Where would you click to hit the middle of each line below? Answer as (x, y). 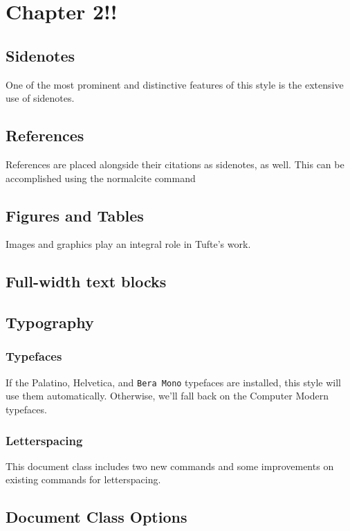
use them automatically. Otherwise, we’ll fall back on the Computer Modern (167, 396)
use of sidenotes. (40, 98)
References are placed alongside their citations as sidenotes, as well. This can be (175, 164)
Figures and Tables (75, 215)
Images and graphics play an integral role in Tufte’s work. (128, 244)
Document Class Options (96, 517)
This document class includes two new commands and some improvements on (170, 466)
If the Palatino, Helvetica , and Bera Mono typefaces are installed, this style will (174, 382)
